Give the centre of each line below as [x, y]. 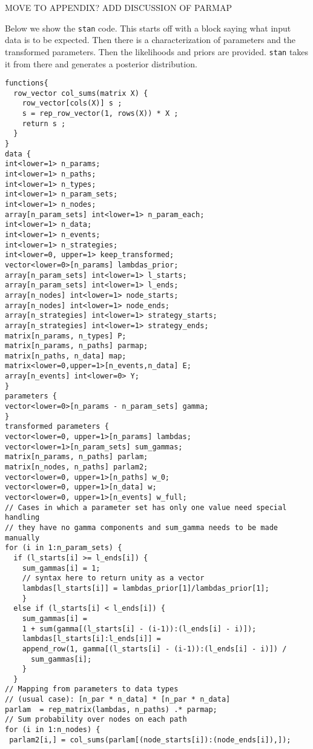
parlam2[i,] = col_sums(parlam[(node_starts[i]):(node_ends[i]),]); [150, 740]
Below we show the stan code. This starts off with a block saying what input [148, 28]
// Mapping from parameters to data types [92, 689]
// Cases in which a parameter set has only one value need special [146, 507]
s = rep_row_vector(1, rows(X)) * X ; [100, 114]
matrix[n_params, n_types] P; [66, 336]
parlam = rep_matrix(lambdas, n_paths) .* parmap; [111, 709]
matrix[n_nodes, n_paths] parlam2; [77, 467]
